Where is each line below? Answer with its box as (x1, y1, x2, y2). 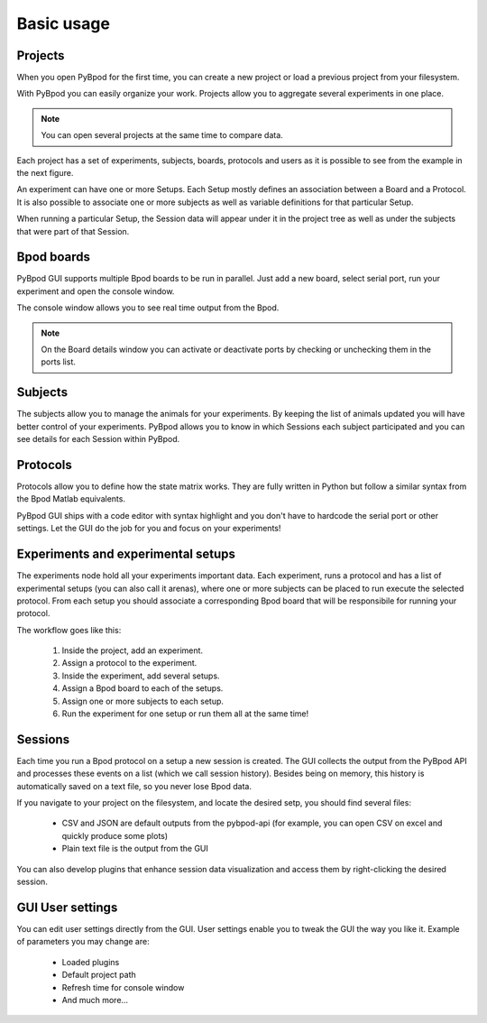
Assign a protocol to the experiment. (61, 658, 198, 668)
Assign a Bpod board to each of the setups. (61, 683, 224, 694)
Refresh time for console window (61, 982, 185, 992)
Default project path (61, 970, 136, 981)
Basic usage (16, 14, 110, 33)
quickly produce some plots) (61, 830, 169, 841)
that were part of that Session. (16, 226, 130, 236)
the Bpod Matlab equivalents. (16, 493, 126, 504)
